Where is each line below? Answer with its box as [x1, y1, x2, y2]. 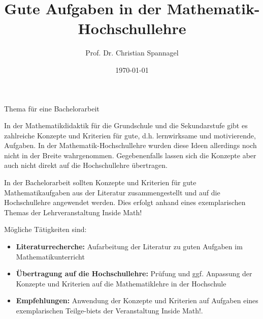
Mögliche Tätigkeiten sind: [4, 224, 87, 235]
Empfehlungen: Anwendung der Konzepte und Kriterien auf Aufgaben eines [16, 295, 258, 306]
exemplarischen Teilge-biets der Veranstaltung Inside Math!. [16, 305, 203, 315]
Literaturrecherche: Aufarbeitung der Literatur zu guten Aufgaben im [16, 241, 243, 252]
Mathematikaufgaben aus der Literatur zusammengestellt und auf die [4, 187, 220, 197]
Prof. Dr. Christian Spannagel [85, 47, 179, 58]
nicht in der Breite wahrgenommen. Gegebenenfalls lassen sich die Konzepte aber [4, 150, 256, 160]
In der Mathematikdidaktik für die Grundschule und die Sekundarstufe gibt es [4, 120, 248, 131]
